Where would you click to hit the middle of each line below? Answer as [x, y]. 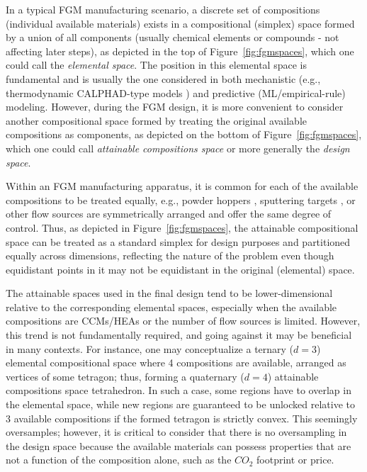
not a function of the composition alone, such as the [119, 460]
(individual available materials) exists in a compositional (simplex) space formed [180, 23]
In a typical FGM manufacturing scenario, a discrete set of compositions [163, 9]
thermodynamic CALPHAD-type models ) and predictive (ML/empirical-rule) [176, 92]
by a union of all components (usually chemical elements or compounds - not [173, 37]
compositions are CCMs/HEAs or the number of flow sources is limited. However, [183, 321]
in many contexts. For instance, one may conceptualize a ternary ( [150, 348]
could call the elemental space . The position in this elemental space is [156, 65]
